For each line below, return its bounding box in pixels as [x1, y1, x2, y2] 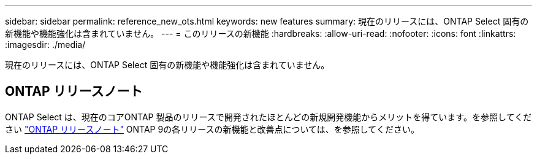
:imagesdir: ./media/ [5, 39, 86, 50]
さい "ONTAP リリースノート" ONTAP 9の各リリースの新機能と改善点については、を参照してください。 [5, 123, 419, 134]
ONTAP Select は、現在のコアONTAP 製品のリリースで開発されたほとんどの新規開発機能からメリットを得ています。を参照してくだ [5, 111, 532, 122]
